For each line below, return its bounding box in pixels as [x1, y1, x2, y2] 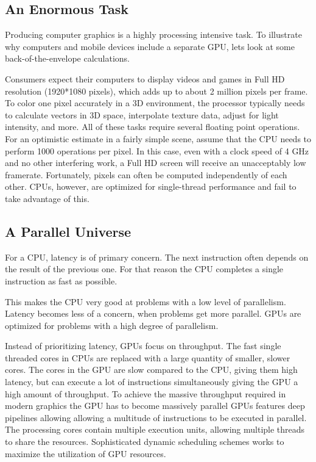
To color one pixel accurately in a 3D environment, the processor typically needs [5, 96, 305, 109]
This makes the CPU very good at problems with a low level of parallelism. [5, 295, 286, 308]
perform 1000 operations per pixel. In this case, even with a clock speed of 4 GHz [5, 144, 309, 157]
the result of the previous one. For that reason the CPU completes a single [5, 262, 284, 275]
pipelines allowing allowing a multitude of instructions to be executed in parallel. [5, 411, 307, 424]
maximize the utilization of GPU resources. [5, 447, 166, 460]
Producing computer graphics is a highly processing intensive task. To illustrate [5, 28, 302, 41]
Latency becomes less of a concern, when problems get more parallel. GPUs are [5, 307, 301, 320]
